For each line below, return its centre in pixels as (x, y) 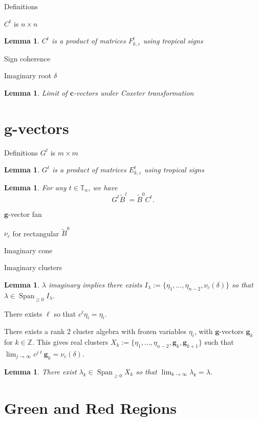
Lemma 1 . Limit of (36, 92)
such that (219, 342)
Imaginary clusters (33, 267)
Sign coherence (27, 58)
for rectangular (36, 233)
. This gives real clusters (70, 342)
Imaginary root (28, 75)
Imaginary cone (28, 250)
